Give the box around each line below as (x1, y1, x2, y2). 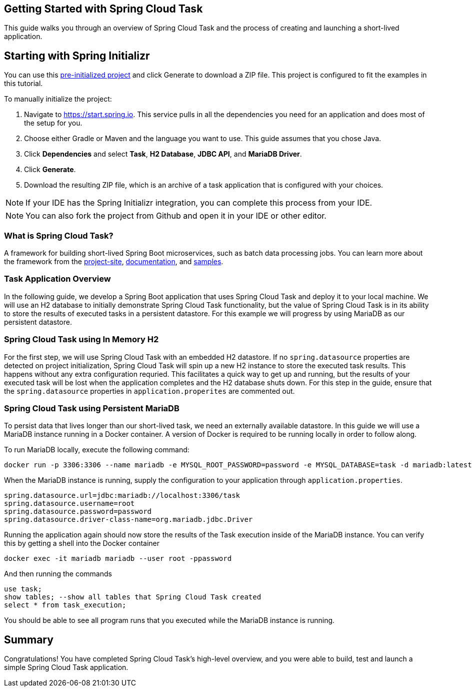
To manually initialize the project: (4, 95, 112, 104)
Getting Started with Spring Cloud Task (4, 3, 203, 15)
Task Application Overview (4, 274, 111, 284)
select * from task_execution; (4, 601, 126, 609)
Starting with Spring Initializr (4, 49, 150, 62)
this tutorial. (4, 79, 43, 88)
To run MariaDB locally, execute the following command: (4, 445, 189, 454)
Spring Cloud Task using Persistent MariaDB (4, 403, 179, 413)
